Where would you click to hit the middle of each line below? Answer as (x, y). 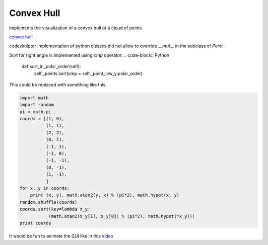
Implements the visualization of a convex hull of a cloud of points (76, 28)
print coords (35, 223)
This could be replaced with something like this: (58, 84)
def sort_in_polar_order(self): (51, 67)
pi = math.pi (35, 112)
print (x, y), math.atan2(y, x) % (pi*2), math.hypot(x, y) (105, 195)
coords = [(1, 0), (42, 119)
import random (37, 105)
